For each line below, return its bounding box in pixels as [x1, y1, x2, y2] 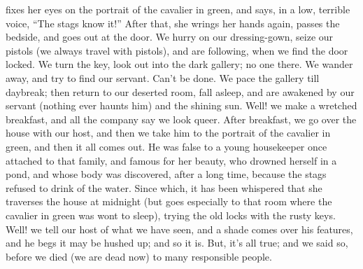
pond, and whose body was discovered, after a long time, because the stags [6, 167, 327, 181]
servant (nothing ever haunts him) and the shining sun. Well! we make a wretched [6, 98, 357, 113]
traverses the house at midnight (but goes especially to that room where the [6, 194, 332, 209]
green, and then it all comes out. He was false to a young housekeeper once [6, 139, 327, 153]
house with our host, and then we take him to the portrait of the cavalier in [6, 125, 331, 140]
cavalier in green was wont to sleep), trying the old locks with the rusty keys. [6, 207, 336, 222]
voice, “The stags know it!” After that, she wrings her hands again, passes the [6, 15, 340, 30]
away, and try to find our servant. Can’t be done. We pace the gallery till [6, 70, 320, 85]
